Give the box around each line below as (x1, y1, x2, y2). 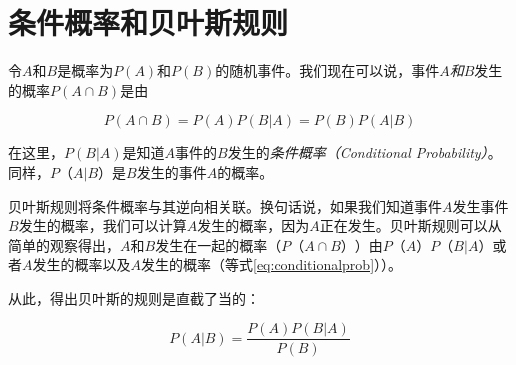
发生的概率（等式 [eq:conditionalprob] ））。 (141, 254, 403, 275)
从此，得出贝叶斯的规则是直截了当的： (8, 287, 260, 308)
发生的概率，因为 (197, 215, 310, 236)
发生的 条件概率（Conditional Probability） (227, 142, 488, 163)
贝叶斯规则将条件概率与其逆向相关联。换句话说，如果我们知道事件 (8, 195, 442, 216)
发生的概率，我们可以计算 (18, 215, 187, 236)
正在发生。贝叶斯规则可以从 (319, 215, 502, 236)
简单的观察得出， (8, 234, 120, 255)
